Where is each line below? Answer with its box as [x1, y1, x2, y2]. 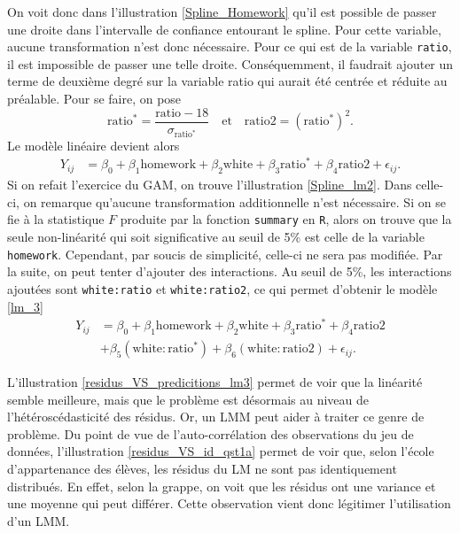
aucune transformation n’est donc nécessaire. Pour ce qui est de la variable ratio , [7, 37, 452, 56]
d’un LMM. [7, 511, 70, 529]
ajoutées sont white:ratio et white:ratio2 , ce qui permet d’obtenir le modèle [7, 279, 438, 297]
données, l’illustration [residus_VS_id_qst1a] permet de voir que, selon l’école [7, 442, 434, 460]
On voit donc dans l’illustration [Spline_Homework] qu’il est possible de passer [7, 3, 437, 20]
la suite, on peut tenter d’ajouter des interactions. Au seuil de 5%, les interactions [7, 262, 452, 281]
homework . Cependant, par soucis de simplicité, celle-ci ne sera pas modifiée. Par [7, 244, 443, 263]
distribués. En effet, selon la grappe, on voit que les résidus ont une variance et [7, 476, 436, 495]
